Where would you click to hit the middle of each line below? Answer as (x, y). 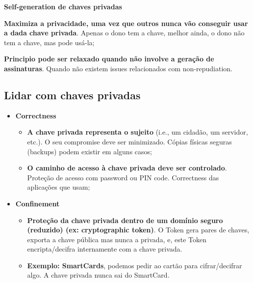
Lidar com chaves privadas (72, 95)
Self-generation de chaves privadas (63, 6)
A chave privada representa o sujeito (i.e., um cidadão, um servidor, (138, 132)
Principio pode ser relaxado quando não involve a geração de (109, 59)
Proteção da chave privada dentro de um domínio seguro (125, 220)
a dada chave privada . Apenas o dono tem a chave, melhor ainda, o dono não (124, 33)
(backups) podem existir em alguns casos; (89, 151)
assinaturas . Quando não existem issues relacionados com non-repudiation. (118, 68)
